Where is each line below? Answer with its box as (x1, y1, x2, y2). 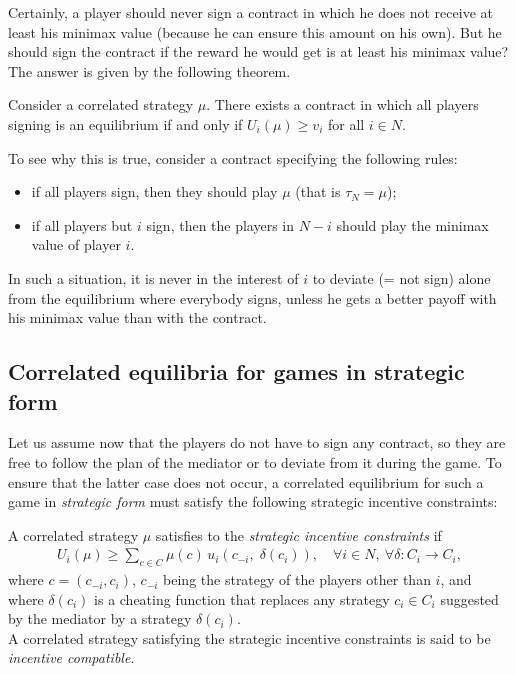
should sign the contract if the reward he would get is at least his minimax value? (8, 41, 509, 62)
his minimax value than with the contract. (8, 307, 267, 328)
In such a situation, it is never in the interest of (8, 267, 299, 288)
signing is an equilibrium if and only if (8, 113, 243, 134)
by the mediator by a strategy (8, 608, 192, 629)
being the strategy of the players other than (163, 569, 431, 590)
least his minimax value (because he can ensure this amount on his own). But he (8, 21, 502, 42)
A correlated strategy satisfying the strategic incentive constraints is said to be (8, 627, 491, 648)
